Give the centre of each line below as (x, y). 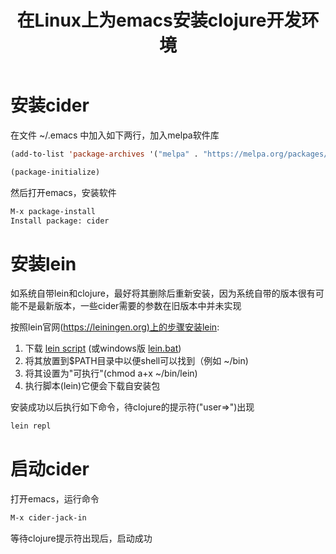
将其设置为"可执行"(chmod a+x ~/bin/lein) (111, 373)
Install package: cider (60, 221)
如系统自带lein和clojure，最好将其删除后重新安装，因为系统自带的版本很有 (163, 293)
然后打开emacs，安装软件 (63, 192)
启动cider (50, 469)
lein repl (31, 426)
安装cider (50, 105)
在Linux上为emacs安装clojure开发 (159, 20)
